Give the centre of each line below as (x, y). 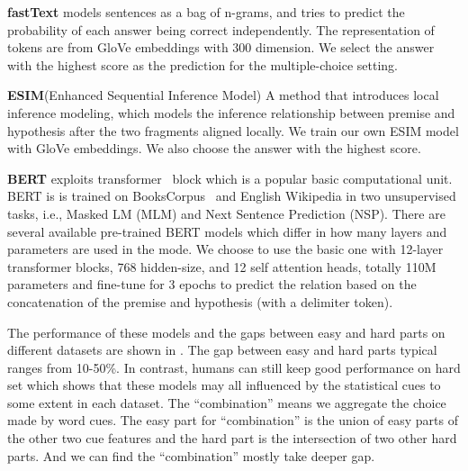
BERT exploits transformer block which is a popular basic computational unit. (230, 178)
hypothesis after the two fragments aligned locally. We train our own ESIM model (233, 130)
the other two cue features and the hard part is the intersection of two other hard (232, 438)
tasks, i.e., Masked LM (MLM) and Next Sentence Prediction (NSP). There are (226, 213)
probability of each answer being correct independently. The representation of (221, 29)
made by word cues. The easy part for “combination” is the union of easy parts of (233, 420)
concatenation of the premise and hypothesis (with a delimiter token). (200, 301)
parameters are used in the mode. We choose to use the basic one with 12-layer (225, 249)
